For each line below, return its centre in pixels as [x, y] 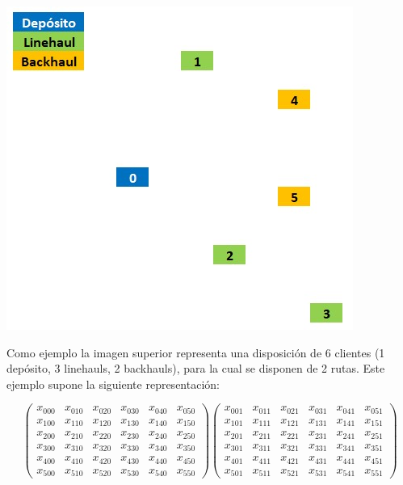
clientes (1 [360, 352]
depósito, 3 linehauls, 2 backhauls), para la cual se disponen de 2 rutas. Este [196, 368]
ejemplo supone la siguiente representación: [113, 384]
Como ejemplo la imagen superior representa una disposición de [164, 352]
